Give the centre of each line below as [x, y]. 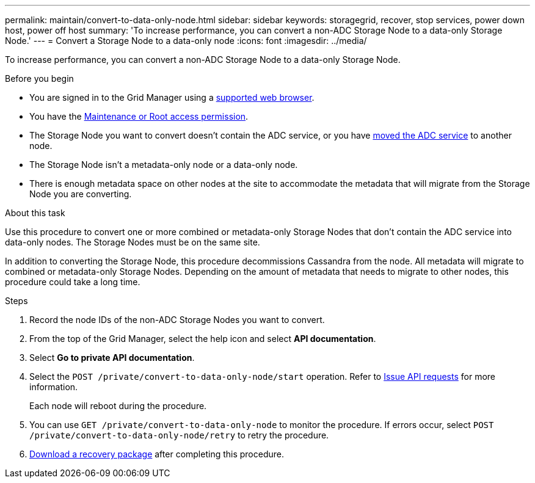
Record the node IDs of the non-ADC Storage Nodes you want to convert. [177, 320]
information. [54, 387]
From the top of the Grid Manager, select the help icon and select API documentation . [203, 339]
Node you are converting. [81, 194]
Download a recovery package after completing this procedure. [157, 454]
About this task [35, 213]
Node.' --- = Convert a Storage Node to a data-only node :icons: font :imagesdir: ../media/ [186, 41]
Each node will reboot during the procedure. [118, 406]
